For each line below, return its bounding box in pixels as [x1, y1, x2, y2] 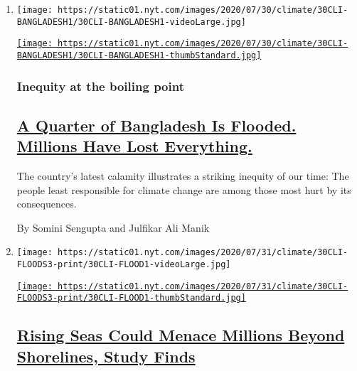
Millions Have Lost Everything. [16, 135, 252, 157]
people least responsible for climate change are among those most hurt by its [16, 182, 351, 197]
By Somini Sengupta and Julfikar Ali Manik [16, 220, 210, 235]
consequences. [16, 196, 77, 211]
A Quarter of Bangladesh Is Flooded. [16, 114, 297, 136]
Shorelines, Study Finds [16, 345, 196, 367]
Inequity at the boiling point [16, 77, 184, 95]
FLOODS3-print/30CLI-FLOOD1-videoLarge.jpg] [16, 259, 231, 270]
